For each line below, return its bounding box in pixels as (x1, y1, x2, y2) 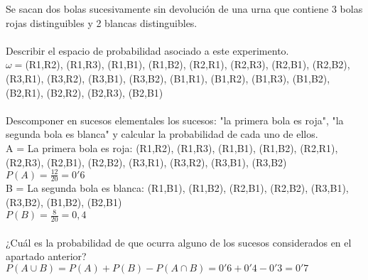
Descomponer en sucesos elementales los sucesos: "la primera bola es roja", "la (6, 112, 344, 127)
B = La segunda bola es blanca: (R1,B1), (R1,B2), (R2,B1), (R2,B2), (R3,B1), (6, 181, 349, 195)
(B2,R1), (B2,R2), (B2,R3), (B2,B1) (6, 85, 163, 99)
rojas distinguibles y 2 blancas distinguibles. (6, 15, 197, 30)
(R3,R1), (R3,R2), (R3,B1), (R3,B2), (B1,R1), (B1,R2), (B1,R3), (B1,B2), (6, 70, 330, 85)
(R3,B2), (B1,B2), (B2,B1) (6, 195, 122, 210)
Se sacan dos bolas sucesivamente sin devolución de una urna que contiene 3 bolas (6, 1, 363, 16)
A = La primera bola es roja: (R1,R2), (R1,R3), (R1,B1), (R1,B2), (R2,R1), (6, 140, 338, 155)
